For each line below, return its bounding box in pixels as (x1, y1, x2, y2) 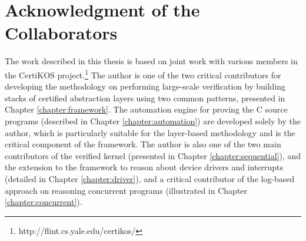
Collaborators (5, 21, 118, 45)
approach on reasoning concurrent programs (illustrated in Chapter (5, 184, 248, 196)
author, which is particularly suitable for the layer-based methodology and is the (5, 126, 295, 138)
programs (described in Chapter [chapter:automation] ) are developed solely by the (5, 114, 301, 127)
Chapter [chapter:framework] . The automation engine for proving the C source (5, 103, 288, 115)
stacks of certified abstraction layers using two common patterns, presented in (5, 91, 285, 104)
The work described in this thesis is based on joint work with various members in (5, 55, 298, 67)
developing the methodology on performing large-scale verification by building (5, 80, 286, 93)
